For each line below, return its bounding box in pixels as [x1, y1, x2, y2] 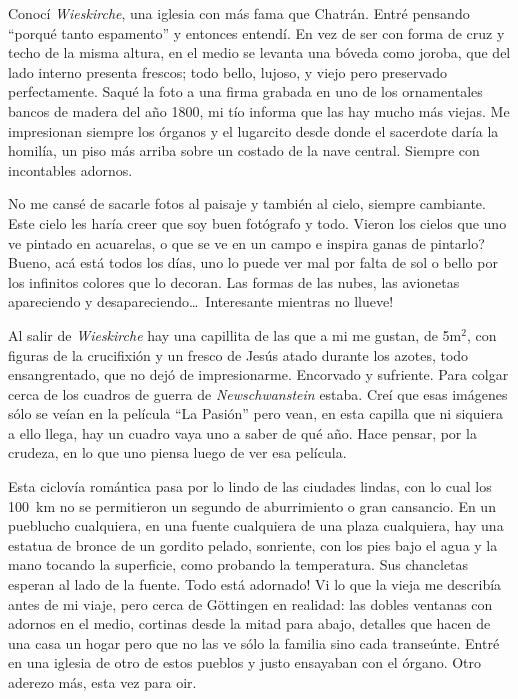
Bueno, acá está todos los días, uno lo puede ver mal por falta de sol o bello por [8, 252, 498, 273]
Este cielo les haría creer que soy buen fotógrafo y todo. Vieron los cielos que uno [8, 212, 507, 233]
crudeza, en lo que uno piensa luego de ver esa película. [8, 442, 347, 463]
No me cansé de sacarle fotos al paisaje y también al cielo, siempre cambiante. [8, 193, 486, 214]
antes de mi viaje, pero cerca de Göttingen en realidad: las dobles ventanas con [8, 593, 493, 614]
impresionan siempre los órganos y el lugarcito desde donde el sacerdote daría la [8, 120, 499, 141]
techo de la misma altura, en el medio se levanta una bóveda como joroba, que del [8, 42, 511, 63]
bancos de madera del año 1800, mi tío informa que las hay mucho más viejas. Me [8, 100, 510, 121]
